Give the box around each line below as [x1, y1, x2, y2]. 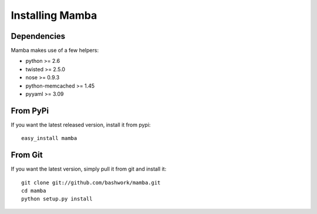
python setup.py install [21, 196, 93, 202]
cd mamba [21, 188, 46, 194]
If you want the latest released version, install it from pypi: [11, 121, 151, 128]
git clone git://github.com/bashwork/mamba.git [21, 179, 161, 186]
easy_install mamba [21, 135, 77, 142]
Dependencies [11, 31, 66, 41]
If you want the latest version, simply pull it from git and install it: [11, 165, 167, 173]
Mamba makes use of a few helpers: [11, 47, 99, 54]
